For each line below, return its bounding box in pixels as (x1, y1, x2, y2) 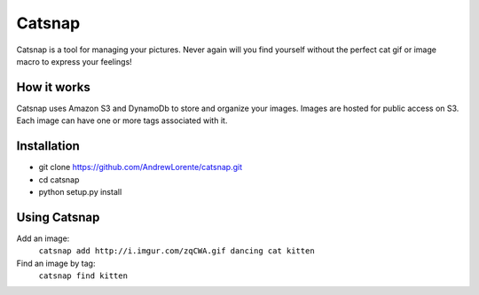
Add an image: (16, 233, 70, 244)
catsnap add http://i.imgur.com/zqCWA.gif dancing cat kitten (38, 246, 315, 256)
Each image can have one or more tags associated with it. (16, 115, 228, 126)
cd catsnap (38, 174, 80, 185)
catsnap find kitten (38, 271, 129, 281)
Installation (16, 138, 80, 154)
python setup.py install (38, 186, 122, 197)
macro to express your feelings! (16, 56, 132, 66)
